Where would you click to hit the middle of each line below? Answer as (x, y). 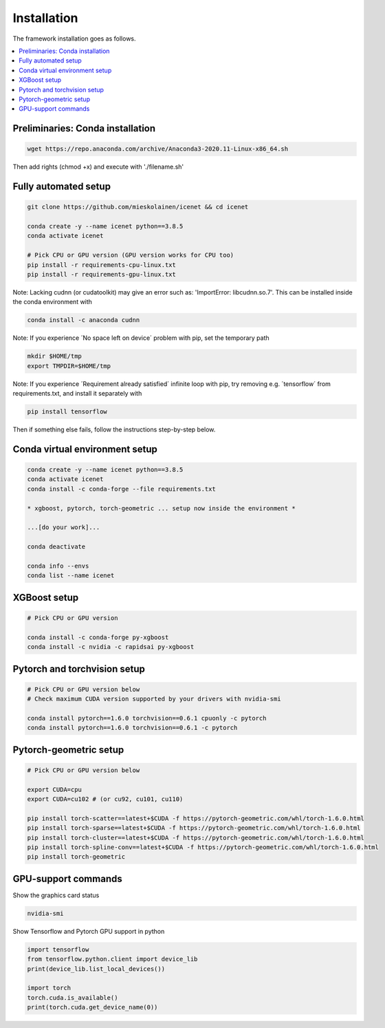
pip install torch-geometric (76, 857)
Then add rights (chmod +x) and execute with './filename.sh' (98, 167)
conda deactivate (56, 547)
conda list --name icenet (71, 576)
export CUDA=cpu (55, 789)
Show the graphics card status (56, 895)
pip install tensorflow (67, 412)
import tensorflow (58, 949)
